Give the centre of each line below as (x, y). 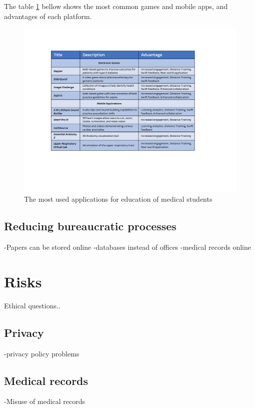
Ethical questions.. (32, 305)
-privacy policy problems (42, 353)
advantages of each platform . (48, 16)
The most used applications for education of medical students (118, 199)
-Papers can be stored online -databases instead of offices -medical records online (127, 247)
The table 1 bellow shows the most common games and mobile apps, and (116, 6)
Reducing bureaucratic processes (90, 226)
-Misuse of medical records (45, 401)
